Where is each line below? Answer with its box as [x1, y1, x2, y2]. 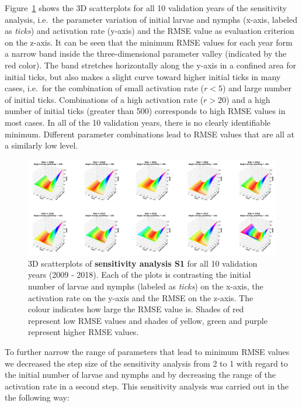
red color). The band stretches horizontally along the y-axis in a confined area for [5, 58, 297, 71]
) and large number [222, 82, 291, 94]
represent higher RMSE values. [28, 326, 139, 338]
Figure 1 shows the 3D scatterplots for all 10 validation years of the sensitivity [5, 2, 287, 13]
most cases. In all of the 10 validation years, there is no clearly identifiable [5, 116, 271, 128]
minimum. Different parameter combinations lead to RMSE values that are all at [5, 127, 294, 140]
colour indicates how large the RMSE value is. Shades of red [28, 303, 244, 315]
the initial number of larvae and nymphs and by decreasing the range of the [5, 368, 276, 381]
